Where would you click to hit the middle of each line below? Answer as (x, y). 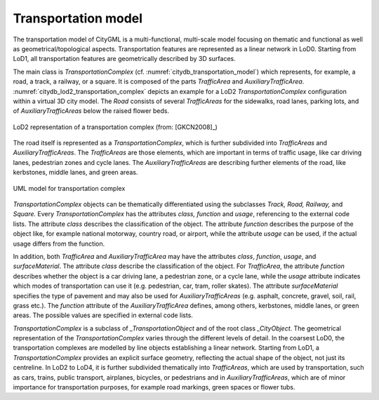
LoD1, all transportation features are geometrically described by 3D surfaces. (125, 59)
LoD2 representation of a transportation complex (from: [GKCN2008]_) (115, 127)
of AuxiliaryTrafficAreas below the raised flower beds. (91, 111)
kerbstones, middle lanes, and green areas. (75, 173)
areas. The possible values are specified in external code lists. (103, 315)
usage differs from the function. (59, 244)
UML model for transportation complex (69, 188)
